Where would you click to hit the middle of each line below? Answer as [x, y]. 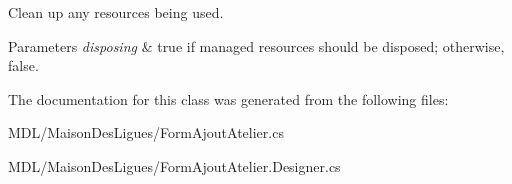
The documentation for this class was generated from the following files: [228, 98]
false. [23, 65]
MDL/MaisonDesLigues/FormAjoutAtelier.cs [146, 132]
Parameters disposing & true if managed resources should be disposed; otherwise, [256, 45]
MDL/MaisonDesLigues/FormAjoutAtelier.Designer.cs [174, 165]
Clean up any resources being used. [116, 12]
